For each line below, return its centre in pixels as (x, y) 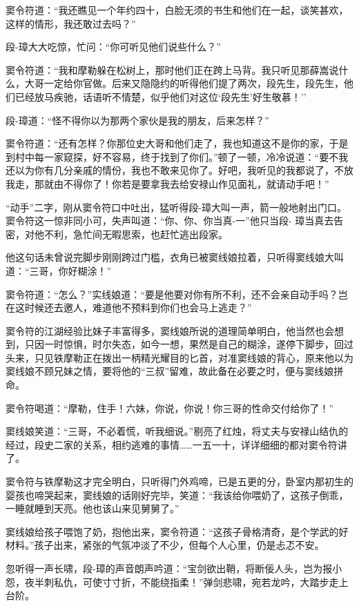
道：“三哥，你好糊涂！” (59, 270)
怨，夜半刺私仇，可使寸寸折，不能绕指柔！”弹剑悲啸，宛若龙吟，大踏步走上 (177, 581)
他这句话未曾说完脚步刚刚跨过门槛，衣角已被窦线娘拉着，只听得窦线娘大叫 (175, 257)
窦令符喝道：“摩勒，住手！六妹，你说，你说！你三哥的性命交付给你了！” (170, 408)
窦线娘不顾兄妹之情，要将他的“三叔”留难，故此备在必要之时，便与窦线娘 (170, 371)
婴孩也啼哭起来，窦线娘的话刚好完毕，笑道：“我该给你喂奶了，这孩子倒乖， (177, 495)
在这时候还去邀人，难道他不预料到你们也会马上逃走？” (129, 307)
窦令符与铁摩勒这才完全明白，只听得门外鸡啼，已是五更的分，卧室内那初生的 (179, 481)
